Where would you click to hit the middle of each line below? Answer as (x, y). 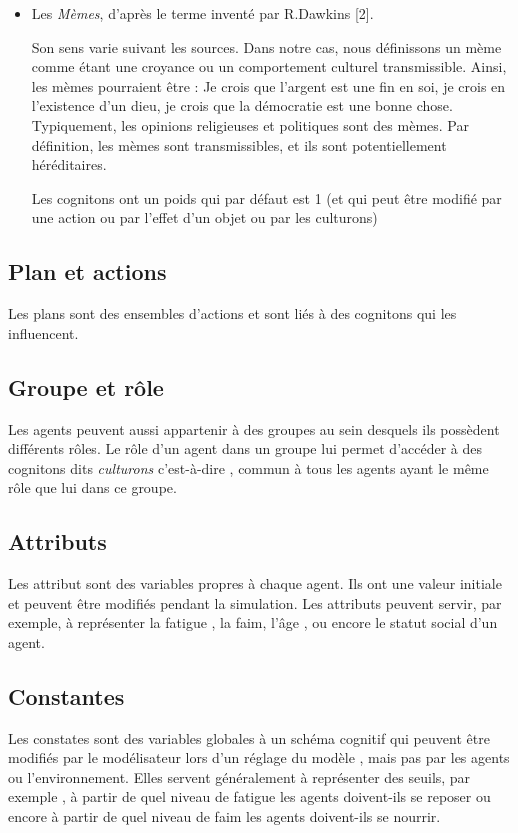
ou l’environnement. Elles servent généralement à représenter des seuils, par (239, 776)
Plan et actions (87, 271)
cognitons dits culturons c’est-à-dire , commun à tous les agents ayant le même (248, 467)
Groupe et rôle (86, 386)
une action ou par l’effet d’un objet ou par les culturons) (204, 217)
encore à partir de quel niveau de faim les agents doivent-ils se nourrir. (224, 816)
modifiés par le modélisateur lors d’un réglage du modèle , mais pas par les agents (259, 757)
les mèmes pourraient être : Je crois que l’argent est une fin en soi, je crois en (268, 85)
